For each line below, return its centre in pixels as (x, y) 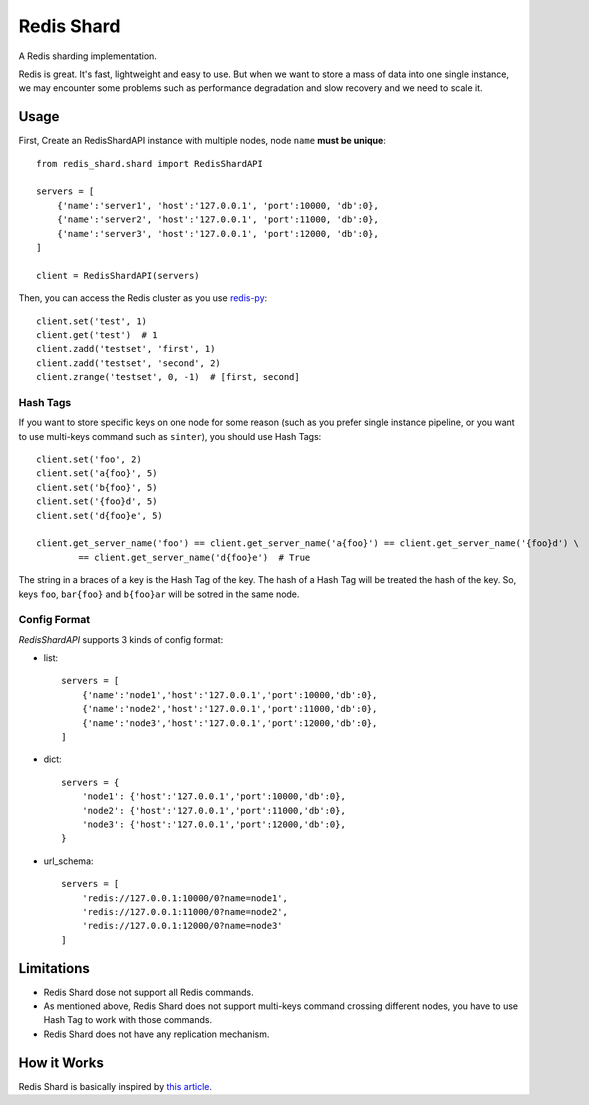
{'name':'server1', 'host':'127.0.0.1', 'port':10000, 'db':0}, (217, 205)
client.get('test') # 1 (97, 334)
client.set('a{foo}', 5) (97, 473)
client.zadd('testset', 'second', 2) (129, 363)
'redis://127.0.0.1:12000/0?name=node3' (182, 926)
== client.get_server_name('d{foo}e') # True (194, 557)
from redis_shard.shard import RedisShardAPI (150, 163)
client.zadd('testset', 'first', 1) (126, 349)
